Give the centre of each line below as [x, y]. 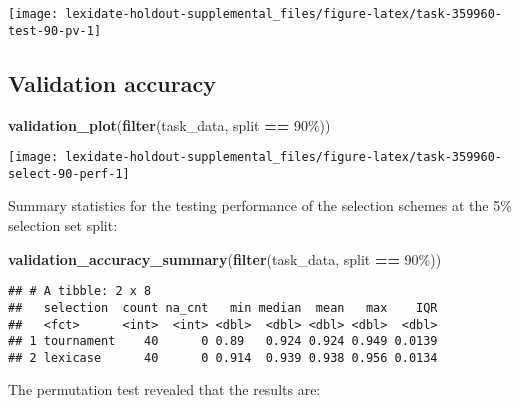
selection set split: [63, 225]
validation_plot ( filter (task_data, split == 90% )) [169, 124]
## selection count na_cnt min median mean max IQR [223, 307]
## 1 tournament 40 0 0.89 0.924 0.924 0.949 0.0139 [223, 341]
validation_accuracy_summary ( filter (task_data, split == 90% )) [225, 258]
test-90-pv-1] [55, 30]
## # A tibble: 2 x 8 [80, 291]
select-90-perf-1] [69, 173]
